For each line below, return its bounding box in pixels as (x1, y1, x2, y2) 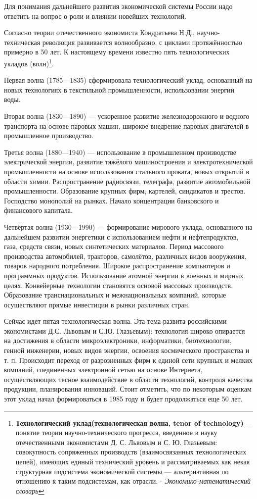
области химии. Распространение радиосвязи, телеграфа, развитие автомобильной (4, 176, 251, 186)
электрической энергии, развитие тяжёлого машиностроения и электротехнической (4, 156, 253, 167)
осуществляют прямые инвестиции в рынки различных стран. (4, 299, 190, 309)
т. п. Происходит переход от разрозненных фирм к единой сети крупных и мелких (4, 354, 253, 365)
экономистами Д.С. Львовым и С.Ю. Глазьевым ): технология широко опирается (4, 325, 245, 336)
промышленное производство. (4, 130, 93, 141)
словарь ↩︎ (15, 485, 44, 496)
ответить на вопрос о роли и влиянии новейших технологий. (4, 10, 187, 21)
